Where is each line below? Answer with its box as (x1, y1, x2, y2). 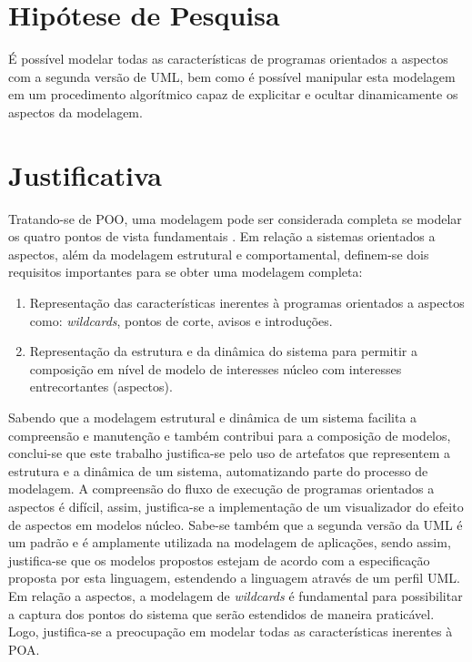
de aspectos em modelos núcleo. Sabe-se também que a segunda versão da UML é (8, 514, 463, 534)
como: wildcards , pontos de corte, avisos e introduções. (29, 311, 333, 330)
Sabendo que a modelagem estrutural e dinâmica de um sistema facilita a (8, 407, 417, 426)
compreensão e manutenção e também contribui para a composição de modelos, (8, 425, 451, 444)
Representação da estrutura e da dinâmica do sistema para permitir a (29, 341, 417, 361)
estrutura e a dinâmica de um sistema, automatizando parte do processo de (8, 461, 428, 480)
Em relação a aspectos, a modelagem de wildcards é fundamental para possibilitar (8, 586, 463, 605)
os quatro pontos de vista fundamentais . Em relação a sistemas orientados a (8, 227, 436, 246)
